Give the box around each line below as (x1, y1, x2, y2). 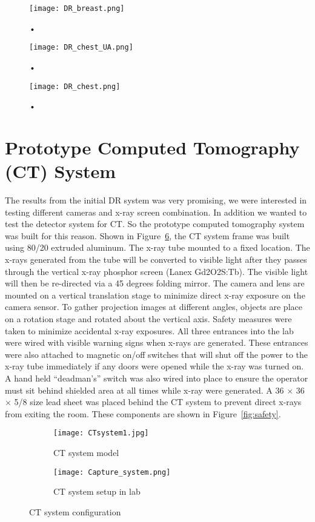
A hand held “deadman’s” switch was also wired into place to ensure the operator (5, 371, 308, 384)
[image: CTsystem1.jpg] (53, 429, 149, 438)
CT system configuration (29, 505, 121, 518)
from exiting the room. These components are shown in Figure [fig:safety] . (5, 407, 281, 420)
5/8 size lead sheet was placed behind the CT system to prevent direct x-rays (14, 395, 302, 408)
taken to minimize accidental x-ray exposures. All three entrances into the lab (5, 324, 294, 337)
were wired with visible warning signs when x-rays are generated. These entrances (5, 336, 308, 349)
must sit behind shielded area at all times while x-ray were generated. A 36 (5, 383, 284, 396)
